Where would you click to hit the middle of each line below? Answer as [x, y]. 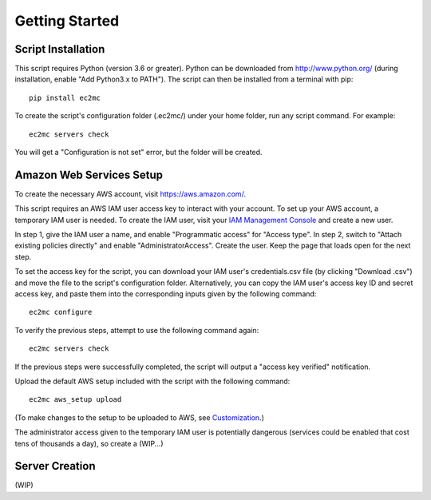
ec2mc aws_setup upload [75, 400]
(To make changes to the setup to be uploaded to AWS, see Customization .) [140, 417]
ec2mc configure [61, 312]
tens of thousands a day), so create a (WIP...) [89, 443]
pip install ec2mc [65, 97]
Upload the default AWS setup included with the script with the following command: [152, 381]
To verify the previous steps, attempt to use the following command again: [137, 330]
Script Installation [60, 49]
